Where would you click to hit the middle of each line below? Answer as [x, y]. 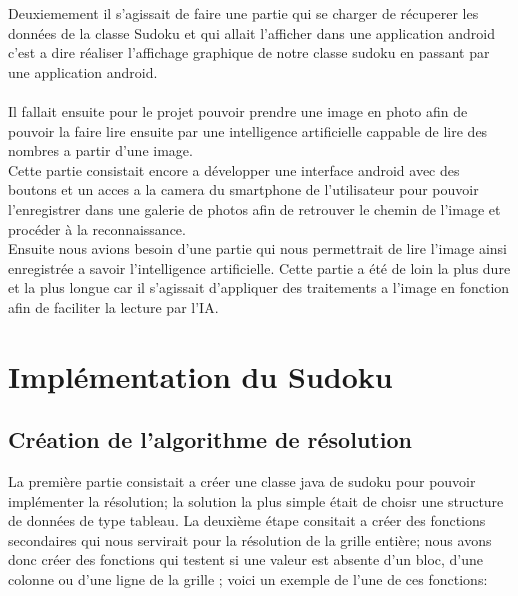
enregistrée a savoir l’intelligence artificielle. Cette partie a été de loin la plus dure [259, 267]
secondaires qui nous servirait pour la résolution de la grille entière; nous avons [250, 539]
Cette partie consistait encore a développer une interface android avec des [234, 169]
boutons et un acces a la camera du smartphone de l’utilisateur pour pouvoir [243, 189]
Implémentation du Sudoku [200, 375]
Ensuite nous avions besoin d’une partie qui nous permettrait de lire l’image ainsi [258, 248]
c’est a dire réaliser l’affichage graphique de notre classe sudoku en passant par [249, 52]
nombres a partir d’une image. [100, 150]
